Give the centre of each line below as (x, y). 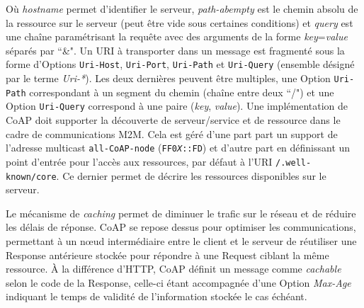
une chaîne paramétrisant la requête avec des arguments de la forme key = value (177, 36)
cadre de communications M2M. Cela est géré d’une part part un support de (172, 133)
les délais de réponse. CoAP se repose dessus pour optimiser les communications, (181, 227)
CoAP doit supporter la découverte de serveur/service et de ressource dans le (173, 120)
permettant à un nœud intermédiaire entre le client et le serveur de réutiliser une (181, 240)
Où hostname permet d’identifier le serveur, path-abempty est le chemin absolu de (182, 8)
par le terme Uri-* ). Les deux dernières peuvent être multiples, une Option (168, 78)
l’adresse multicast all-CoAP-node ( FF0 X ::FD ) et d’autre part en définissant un (178, 148)
